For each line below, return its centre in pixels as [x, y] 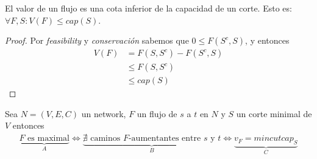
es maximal [48, 139]
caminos [105, 139]
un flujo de [157, 113]
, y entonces [267, 40]
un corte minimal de [274, 113]
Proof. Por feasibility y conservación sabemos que [97, 40]
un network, [104, 113]
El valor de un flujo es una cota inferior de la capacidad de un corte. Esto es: [148, 8]
